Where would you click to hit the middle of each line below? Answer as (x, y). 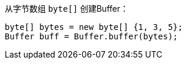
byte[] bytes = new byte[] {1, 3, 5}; (94, 27)
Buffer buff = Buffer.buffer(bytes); (92, 36)
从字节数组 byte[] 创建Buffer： (67, 9)
